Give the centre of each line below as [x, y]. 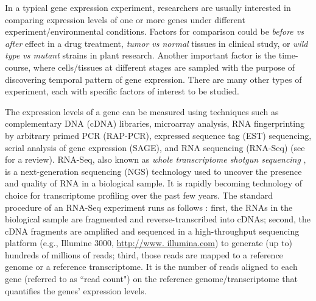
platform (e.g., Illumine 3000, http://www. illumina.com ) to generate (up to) [149, 243]
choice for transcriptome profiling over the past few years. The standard [139, 195]
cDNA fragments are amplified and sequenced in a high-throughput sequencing [152, 231]
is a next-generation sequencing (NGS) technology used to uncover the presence [153, 171]
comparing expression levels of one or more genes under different [125, 19]
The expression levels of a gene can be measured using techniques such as [142, 111]
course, [18, 67]
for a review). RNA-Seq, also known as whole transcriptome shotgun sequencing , [156, 159]
